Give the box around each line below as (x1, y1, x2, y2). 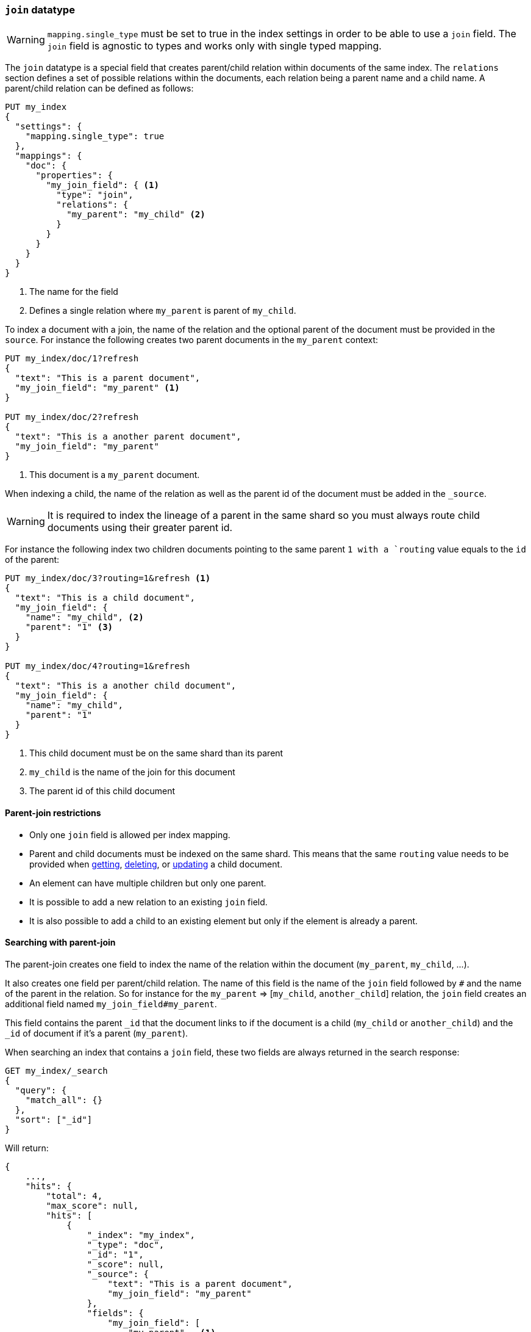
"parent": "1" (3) (25, 622, 113, 632)
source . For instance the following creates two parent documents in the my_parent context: (5, 335, 379, 346)
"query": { (15, 1085, 67, 1095)
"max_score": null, (46, 1200, 139, 1211)
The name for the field (29, 286, 118, 297)
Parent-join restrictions (5, 807, 101, 818)
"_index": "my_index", (87, 1229, 195, 1240)
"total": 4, (46, 1190, 103, 1201)
